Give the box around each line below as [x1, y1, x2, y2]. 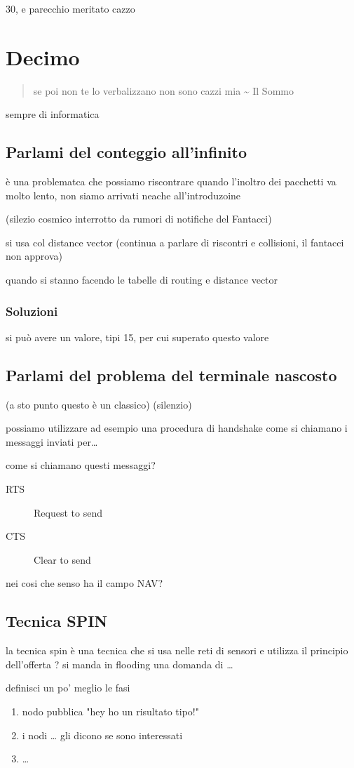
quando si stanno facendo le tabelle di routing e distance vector [6, 272, 278, 287]
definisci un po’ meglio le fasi [6, 680, 130, 695]
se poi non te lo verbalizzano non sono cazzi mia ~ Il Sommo [33, 83, 294, 98]
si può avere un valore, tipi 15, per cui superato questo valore [6, 329, 269, 344]
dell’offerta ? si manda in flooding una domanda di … [6, 656, 233, 671]
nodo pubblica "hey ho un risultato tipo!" [22, 704, 199, 719]
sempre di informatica [6, 107, 100, 121]
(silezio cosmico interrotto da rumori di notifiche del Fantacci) [6, 211, 272, 226]
